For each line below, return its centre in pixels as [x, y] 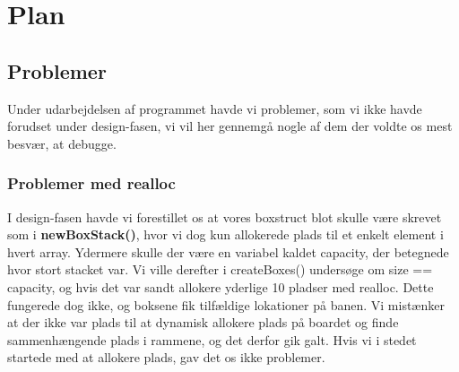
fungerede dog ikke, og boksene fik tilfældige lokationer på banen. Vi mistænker [226, 304]
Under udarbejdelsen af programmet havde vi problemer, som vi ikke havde [215, 108]
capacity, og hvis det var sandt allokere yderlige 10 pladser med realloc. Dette [221, 286]
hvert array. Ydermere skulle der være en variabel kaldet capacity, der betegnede [228, 251]
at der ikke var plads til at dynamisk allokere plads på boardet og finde [203, 322]
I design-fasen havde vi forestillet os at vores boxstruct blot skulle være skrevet [225, 216]
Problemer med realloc [91, 183]
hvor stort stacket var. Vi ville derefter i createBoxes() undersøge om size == [220, 269]
